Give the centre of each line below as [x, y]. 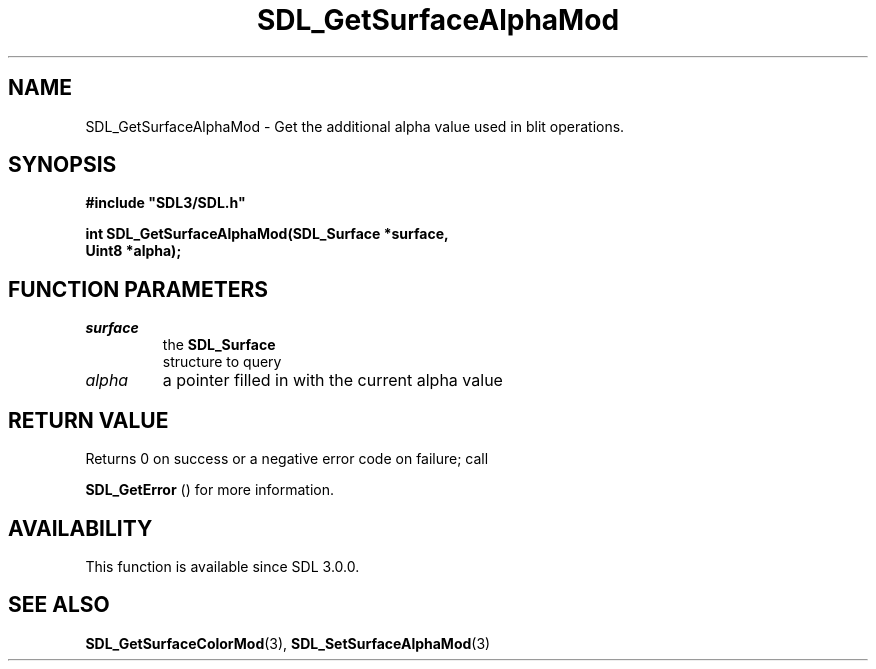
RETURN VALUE [88, 420]
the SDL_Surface [219, 345]
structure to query [222, 362]
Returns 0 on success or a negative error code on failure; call [287, 459]
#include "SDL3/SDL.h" [165, 203]
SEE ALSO [59, 605]
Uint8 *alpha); [133, 251]
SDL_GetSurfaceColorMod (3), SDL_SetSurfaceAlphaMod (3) [288, 643]
